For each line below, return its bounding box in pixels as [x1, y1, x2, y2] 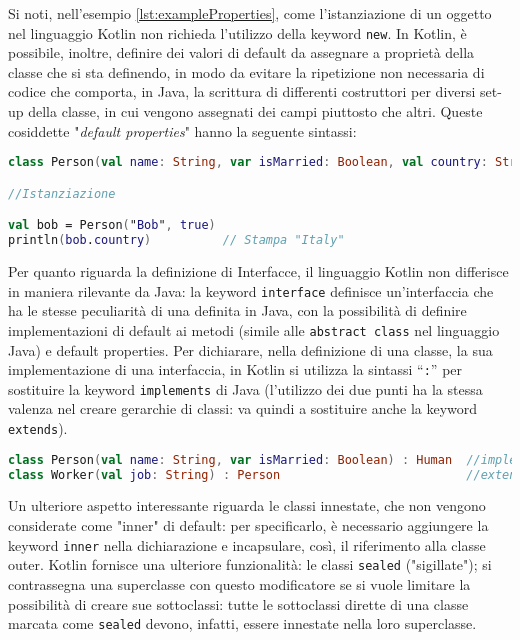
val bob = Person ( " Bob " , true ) [8, 218, 216, 233]
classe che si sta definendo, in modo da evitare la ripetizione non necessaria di [8, 61, 485, 82]
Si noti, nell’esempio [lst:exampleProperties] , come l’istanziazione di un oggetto [8, 3, 492, 23]
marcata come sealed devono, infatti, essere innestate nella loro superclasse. [8, 613, 477, 634]
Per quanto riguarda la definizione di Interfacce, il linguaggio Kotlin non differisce [8, 261, 509, 282]
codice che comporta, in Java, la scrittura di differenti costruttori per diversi [8, 81, 476, 102]
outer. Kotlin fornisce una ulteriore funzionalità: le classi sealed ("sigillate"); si [8, 554, 492, 575]
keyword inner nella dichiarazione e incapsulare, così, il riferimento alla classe [8, 534, 486, 555]
